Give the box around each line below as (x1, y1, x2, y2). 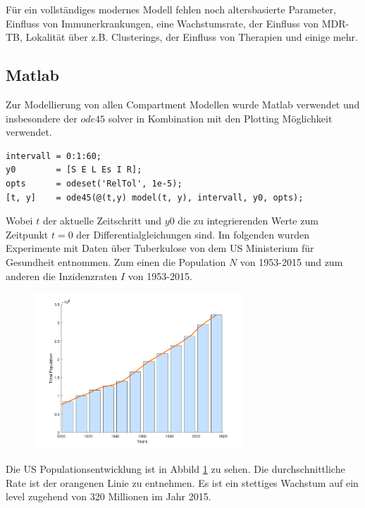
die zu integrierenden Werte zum (178, 213, 318, 228)
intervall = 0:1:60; (6, 151, 102, 161)
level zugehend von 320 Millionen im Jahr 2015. (6, 489, 211, 504)
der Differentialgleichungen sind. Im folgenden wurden (76, 227, 309, 241)
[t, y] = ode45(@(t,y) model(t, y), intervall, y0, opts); (6, 192, 304, 203)
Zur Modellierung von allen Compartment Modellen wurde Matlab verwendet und (6, 96, 360, 111)
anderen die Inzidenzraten (6, 268, 118, 283)
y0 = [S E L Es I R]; (6, 165, 142, 175)
